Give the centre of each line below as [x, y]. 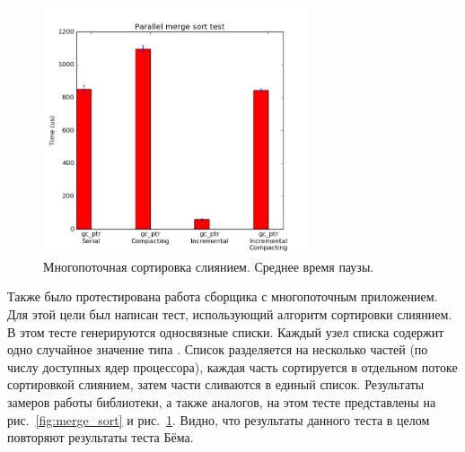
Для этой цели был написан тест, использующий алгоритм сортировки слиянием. [230, 313]
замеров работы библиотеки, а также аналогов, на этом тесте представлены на [222, 401]
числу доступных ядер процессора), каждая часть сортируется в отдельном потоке [232, 366]
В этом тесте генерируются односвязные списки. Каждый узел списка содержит [226, 331]
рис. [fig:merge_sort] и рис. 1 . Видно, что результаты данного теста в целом [219, 419]
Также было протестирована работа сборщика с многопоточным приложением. [223, 296]
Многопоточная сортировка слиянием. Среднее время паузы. [209, 266]
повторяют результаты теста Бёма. [101, 437]
